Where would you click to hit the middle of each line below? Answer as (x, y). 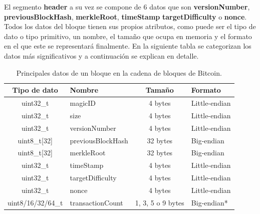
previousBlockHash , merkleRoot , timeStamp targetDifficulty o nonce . (125, 16)
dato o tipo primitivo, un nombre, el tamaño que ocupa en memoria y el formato (128, 36)
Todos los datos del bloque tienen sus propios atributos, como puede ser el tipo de (130, 26)
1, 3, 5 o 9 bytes (160, 202)
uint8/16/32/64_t (35, 202)
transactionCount (96, 202)
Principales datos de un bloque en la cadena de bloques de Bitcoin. (119, 72)
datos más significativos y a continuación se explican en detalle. (101, 55)
